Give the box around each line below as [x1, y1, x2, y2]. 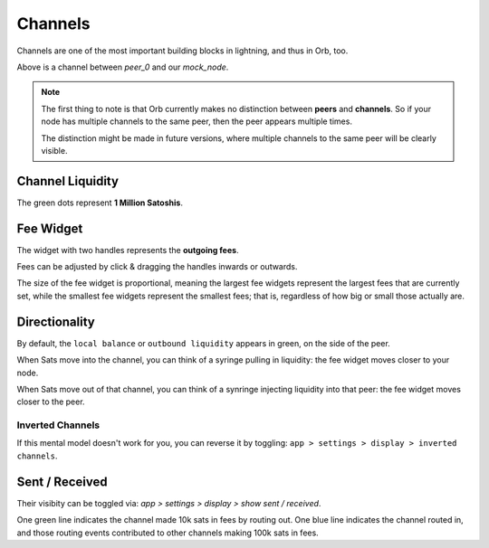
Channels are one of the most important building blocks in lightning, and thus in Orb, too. [16, 45, 349, 56]
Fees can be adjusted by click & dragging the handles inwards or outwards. [16, 261, 298, 272]
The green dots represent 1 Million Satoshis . [16, 197, 183, 208]
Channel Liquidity [16, 173, 120, 189]
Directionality [16, 314, 95, 329]
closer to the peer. [16, 396, 85, 407]
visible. [41, 145, 68, 156]
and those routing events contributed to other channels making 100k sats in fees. [16, 527, 319, 538]
